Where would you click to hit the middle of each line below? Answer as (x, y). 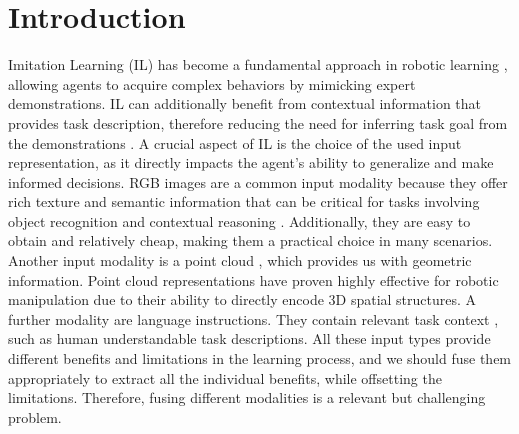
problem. (35, 416)
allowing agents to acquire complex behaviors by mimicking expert (212, 83)
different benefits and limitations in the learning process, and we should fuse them (260, 358)
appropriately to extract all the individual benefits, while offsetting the (225, 377)
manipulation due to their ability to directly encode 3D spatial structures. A (242, 299)
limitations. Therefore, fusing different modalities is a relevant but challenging (247, 397)
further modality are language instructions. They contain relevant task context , (253, 318)
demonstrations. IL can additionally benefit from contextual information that (245, 103)
